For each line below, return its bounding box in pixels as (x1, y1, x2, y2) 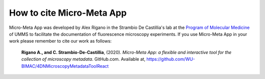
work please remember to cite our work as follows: (9, 38, 112, 44)
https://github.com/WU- (146, 56, 195, 62)
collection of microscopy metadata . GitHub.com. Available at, (21, 56, 146, 62)
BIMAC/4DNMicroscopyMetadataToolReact (21, 63, 109, 69)
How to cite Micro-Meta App (9, 7, 127, 18)
